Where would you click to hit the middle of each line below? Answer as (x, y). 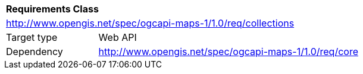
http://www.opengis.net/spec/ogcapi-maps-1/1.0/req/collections (150, 23)
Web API (118, 37)
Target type (32, 37)
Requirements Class (52, 9)
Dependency (35, 52)
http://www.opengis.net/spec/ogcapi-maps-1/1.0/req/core (228, 52)
